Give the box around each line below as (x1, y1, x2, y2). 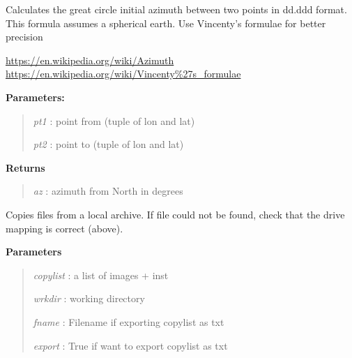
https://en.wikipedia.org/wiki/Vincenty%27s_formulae (6, 66, 241, 81)
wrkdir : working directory (33, 291, 145, 306)
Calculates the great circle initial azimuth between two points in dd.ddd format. (6, 2, 347, 16)
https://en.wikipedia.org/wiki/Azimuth (6, 52, 174, 67)
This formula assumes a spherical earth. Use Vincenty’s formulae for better (6, 15, 326, 30)
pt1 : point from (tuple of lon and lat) (33, 113, 195, 128)
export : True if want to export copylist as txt (33, 338, 228, 352)
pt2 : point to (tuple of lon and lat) (33, 137, 184, 151)
